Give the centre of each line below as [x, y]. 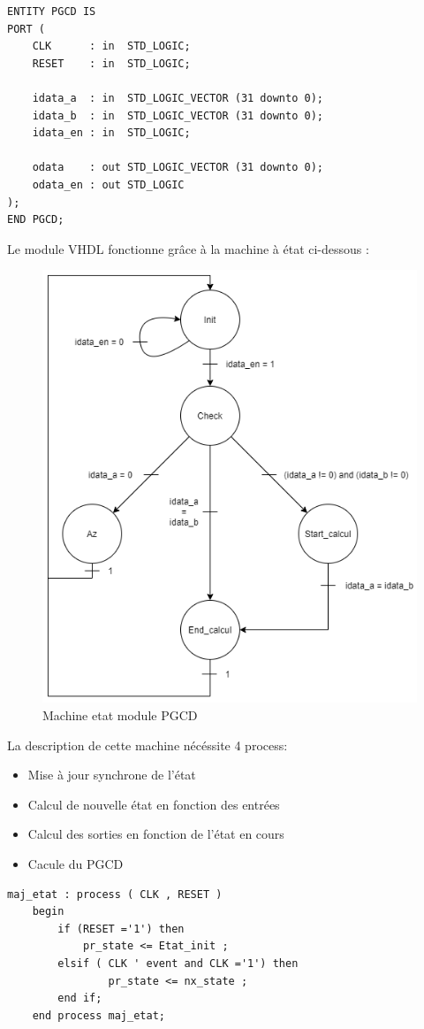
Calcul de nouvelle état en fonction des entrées [154, 804]
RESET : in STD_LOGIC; [111, 63]
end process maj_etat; [98, 1015]
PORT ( [26, 29]
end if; [80, 998]
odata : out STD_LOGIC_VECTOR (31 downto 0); [178, 168]
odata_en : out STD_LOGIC [108, 184]
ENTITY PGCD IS [52, 12]
